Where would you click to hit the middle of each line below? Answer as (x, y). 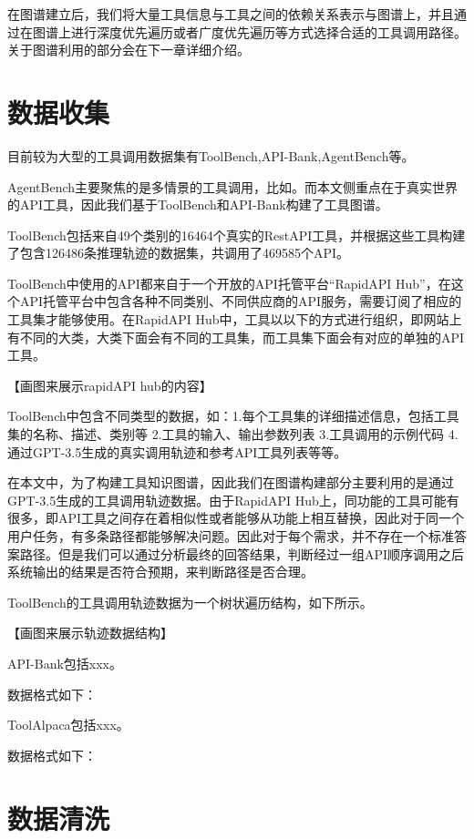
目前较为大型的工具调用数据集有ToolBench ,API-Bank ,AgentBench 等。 (211, 155)
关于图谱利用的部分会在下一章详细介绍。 (129, 50)
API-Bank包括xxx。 (65, 663)
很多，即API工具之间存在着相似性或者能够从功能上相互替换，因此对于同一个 (236, 518)
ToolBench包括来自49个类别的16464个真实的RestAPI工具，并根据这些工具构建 (237, 235)
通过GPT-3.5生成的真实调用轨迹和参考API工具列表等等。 (177, 451)
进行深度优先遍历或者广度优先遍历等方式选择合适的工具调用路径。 (268, 31)
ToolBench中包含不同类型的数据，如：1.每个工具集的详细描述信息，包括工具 (233, 416)
